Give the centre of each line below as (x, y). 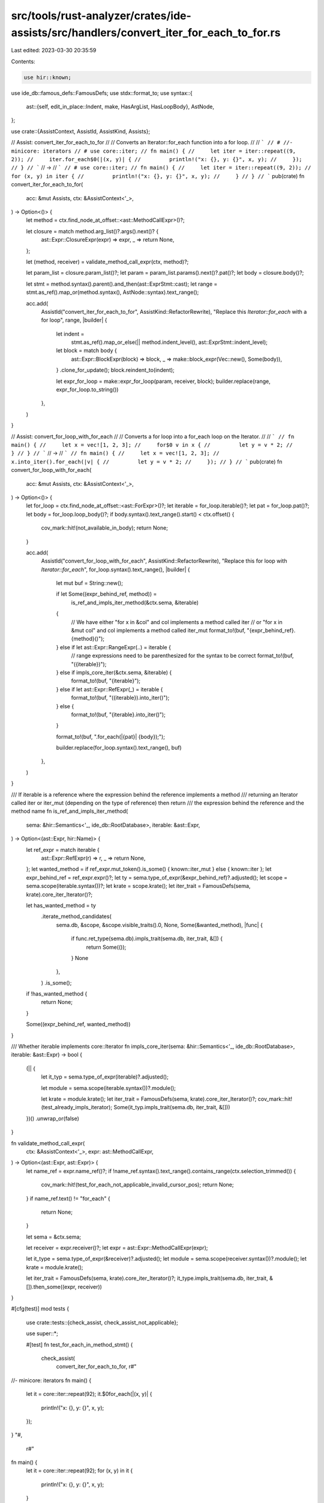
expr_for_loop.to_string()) (87, 390)
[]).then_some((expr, (51, 1287)
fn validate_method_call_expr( (48, 1143)
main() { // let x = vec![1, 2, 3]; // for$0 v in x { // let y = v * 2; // (152, 445)
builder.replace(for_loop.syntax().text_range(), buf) (119, 748)
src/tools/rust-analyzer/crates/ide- (101, 16)
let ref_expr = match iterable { (63, 849)
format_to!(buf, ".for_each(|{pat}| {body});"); (110, 736)
